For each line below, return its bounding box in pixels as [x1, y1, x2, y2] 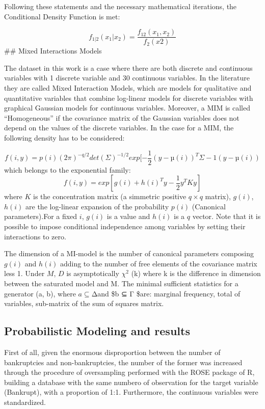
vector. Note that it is [192, 211, 261, 222]
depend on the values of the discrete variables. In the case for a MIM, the [4, 122, 234, 133]
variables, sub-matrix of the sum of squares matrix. [4, 298, 164, 309]
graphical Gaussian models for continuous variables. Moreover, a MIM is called [4, 102, 250, 113]
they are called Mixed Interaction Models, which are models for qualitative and [4, 83, 252, 93]
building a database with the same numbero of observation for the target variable [4, 376, 258, 387]
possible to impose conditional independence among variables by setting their [4, 221, 246, 232]
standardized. [4, 396, 46, 407]
